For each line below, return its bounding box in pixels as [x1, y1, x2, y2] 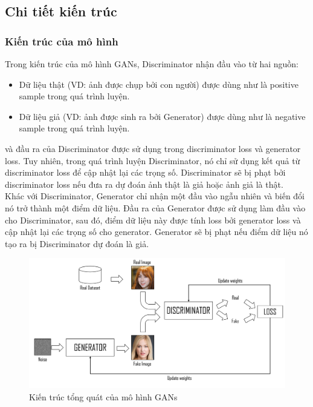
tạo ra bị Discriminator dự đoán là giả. [5, 237, 149, 250]
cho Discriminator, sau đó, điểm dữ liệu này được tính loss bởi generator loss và [5, 213, 301, 226]
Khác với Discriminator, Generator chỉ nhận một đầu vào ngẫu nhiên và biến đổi [5, 190, 305, 202]
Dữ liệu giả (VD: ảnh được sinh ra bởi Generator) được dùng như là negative [19, 110, 306, 122]
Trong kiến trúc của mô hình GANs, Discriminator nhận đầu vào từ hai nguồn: [5, 58, 298, 70]
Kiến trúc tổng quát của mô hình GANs [29, 390, 178, 403]
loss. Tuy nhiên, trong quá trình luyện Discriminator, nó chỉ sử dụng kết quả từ [5, 154, 300, 167]
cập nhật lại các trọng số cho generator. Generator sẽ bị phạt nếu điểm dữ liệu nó [5, 225, 308, 238]
